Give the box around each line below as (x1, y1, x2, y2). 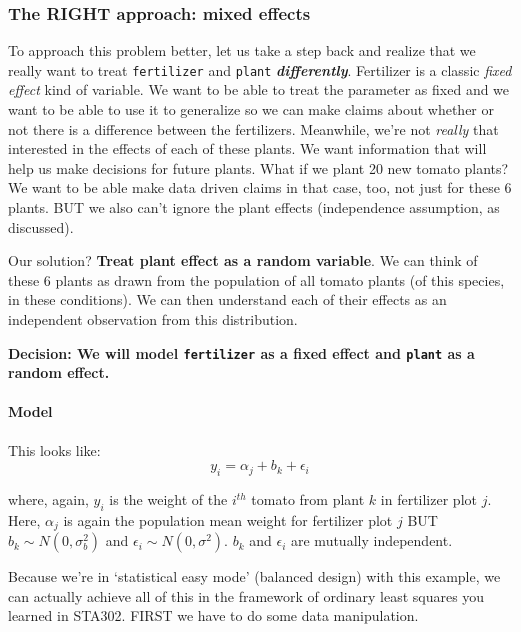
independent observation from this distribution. (8, 309, 298, 329)
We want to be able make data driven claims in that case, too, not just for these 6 (8, 177, 512, 198)
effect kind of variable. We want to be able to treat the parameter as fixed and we (8, 79, 510, 100)
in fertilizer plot (380, 489, 477, 510)
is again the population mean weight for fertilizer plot (63, 509, 393, 530)
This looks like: (8, 439, 101, 460)
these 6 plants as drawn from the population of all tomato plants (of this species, (8, 269, 505, 290)
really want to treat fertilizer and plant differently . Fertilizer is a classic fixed (8, 59, 512, 80)
